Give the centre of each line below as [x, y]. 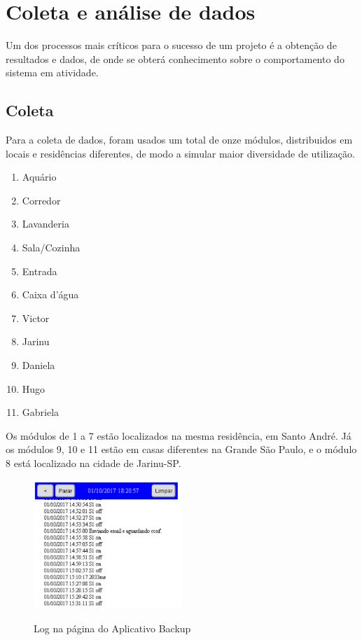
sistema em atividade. [52, 72]
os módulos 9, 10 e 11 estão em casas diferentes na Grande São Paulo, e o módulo [181, 449]
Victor [36, 318]
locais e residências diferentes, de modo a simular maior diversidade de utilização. [180, 153]
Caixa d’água [50, 294]
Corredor [41, 200]
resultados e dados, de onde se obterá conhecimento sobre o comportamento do [175, 58]
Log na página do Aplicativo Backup [112, 628]
